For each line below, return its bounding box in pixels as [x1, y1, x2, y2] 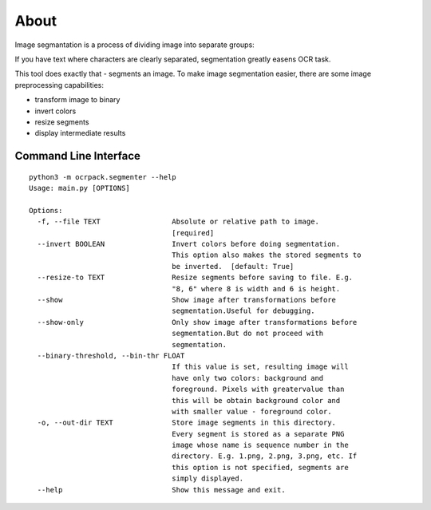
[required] [172, 228, 215, 237]
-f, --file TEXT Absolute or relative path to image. [37, 217, 319, 227]
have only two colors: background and [172, 374, 324, 382]
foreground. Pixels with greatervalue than [172, 385, 345, 394]
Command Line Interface [14, 149, 141, 163]
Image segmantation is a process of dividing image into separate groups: [14, 40, 255, 49]
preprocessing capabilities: [14, 80, 104, 89]
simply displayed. [172, 474, 243, 483]
